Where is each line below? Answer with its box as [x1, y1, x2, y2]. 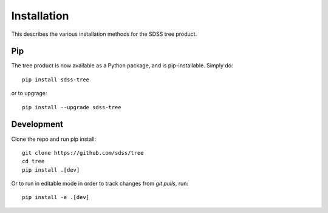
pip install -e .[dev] [22, 194, 90, 201]
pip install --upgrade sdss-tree [22, 104, 121, 110]
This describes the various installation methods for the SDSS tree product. [11, 30, 197, 38]
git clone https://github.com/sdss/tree [22, 149, 144, 156]
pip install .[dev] [22, 166, 80, 173]
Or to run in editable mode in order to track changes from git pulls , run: [11, 180, 188, 188]
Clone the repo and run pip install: [11, 135, 97, 143]
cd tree [22, 158, 45, 165]
